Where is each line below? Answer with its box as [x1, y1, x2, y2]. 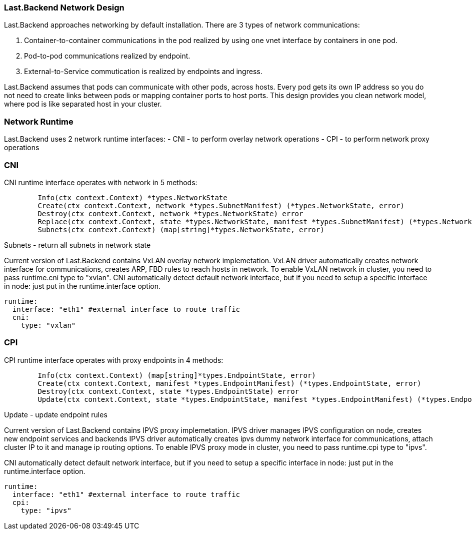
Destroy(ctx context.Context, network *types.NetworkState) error [37, 209, 303, 218]
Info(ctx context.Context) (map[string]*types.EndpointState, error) [37, 371, 316, 379]
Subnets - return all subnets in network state [4, 240, 151, 249]
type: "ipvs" [20, 506, 71, 514]
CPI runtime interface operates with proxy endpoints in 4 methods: [4, 355, 223, 364]
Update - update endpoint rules [4, 410, 107, 419]
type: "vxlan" [20, 321, 76, 329]
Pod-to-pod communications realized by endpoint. [24, 52, 190, 61]
